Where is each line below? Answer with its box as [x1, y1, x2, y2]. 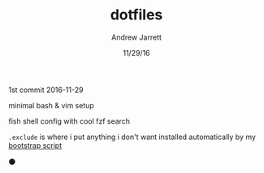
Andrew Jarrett [110, 32, 162, 42]
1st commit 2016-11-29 [8, 85, 84, 95]
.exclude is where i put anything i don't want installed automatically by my [8, 132, 256, 141]
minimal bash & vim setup [8, 100, 95, 110]
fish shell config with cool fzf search [8, 116, 131, 126]
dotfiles [110, 6, 163, 24]
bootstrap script [8, 140, 63, 150]
